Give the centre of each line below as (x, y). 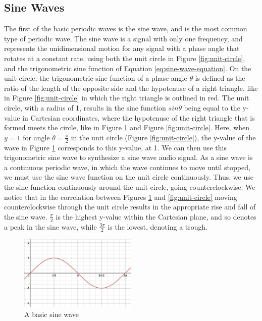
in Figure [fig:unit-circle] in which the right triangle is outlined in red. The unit (127, 98)
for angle (36, 137)
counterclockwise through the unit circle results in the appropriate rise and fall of (130, 207)
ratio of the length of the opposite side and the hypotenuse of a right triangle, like (131, 88)
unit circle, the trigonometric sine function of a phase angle (96, 78)
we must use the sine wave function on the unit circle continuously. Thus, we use (129, 177)
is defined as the (220, 78)
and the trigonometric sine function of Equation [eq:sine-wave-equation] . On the (128, 68)
